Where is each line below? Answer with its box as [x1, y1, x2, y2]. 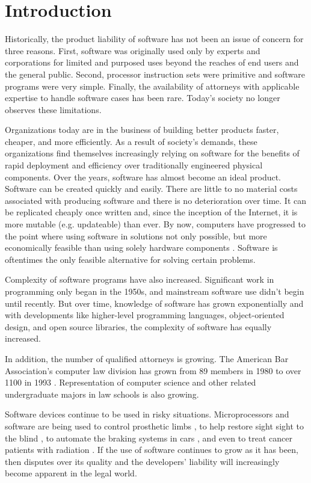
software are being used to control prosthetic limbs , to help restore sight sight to [5, 419, 304, 432]
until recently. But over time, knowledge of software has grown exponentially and [5, 297, 304, 309]
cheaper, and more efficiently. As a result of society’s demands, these [5, 135, 257, 147]
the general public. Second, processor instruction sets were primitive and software [5, 67, 305, 80]
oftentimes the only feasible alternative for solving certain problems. [5, 253, 256, 265]
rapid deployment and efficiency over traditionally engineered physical [5, 159, 263, 171]
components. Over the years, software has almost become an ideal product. [5, 170, 282, 183]
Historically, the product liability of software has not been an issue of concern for [5, 32, 304, 45]
